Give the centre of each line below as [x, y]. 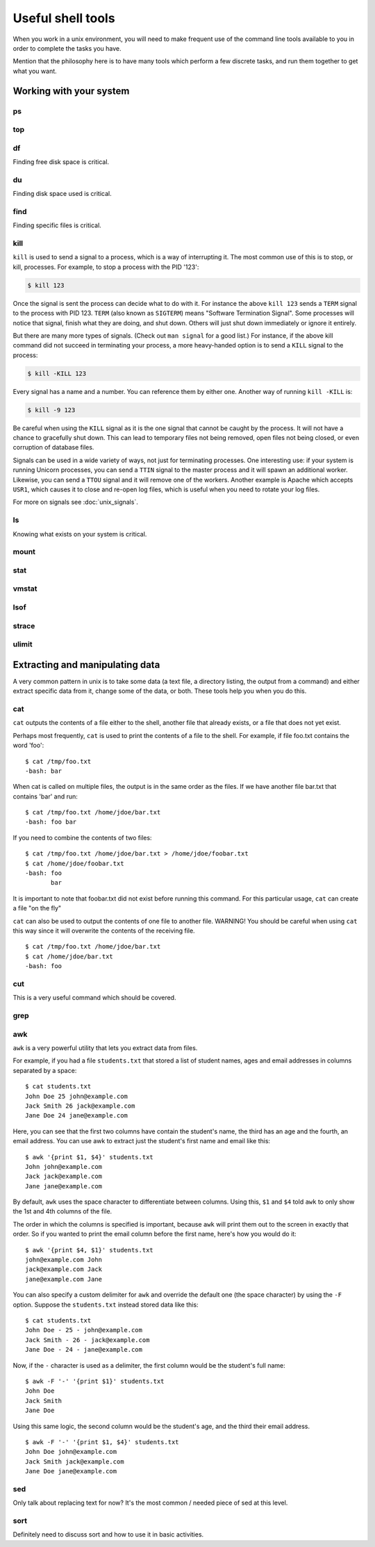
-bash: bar [44, 771]
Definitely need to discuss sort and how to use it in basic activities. [108, 1534]
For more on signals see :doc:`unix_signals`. [75, 502]
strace [24, 625]
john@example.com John [64, 1260]
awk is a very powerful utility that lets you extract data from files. [105, 1048]
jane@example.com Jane [64, 1279]
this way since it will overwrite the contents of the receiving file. [104, 931]
